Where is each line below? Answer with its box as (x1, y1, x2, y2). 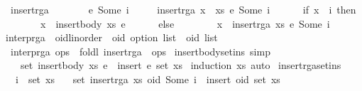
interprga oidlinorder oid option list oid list (5, 30, 218, 45)
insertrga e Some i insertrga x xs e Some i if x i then (10, 2, 356, 16)
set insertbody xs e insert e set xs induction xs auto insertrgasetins (20, 58, 341, 73)
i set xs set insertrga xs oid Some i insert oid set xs (15, 71, 280, 86)
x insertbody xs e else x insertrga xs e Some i (40, 16, 330, 31)
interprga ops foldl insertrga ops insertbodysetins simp (10, 43, 270, 58)
